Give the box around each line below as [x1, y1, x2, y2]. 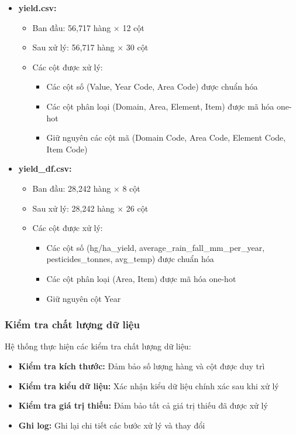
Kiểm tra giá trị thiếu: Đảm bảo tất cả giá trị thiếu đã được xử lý [18, 399, 268, 412]
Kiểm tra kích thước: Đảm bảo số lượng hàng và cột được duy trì [18, 359, 265, 372]
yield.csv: [18, 2, 57, 13]
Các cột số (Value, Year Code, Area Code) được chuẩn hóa [46, 80, 258, 93]
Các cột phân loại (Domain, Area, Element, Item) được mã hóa [46, 100, 274, 112]
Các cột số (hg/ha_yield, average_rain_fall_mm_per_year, [46, 241, 265, 253]
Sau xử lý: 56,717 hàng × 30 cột [32, 41, 149, 53]
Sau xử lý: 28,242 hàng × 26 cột [32, 202, 149, 214]
